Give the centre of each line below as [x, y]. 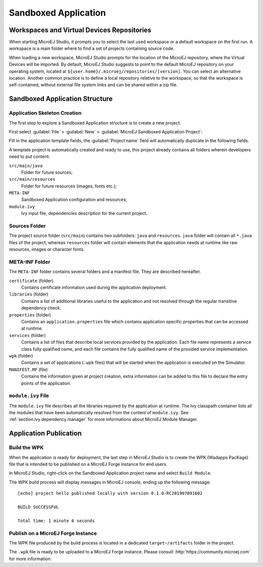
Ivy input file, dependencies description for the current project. [84, 213]
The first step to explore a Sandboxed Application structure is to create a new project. [95, 123]
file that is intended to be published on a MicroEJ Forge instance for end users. [88, 464]
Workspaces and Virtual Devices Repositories [80, 30]
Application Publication [45, 433]
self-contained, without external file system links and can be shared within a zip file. [93, 85]
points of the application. [46, 383]
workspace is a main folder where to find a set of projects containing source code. [92, 48]
